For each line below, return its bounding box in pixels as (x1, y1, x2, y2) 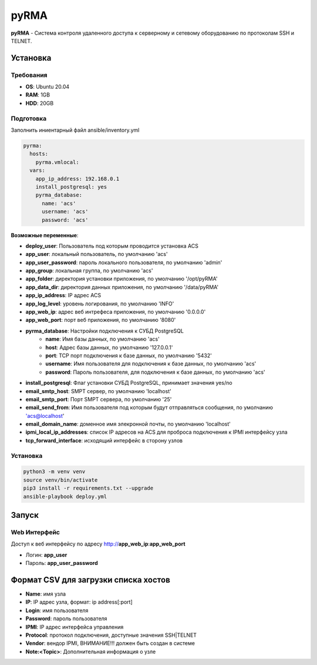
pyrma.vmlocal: (35, 159, 79, 165)
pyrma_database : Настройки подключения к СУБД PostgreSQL (25, 327, 184, 334)
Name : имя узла (25, 590, 66, 597)
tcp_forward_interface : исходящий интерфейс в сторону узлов (25, 437, 183, 444)
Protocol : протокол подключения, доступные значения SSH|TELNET (25, 631, 197, 639)
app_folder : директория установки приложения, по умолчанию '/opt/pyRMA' (25, 275, 218, 282)
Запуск (11, 510, 39, 520)
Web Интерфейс (11, 528, 60, 536)
